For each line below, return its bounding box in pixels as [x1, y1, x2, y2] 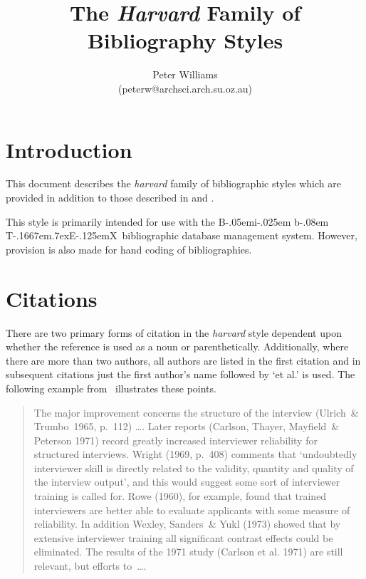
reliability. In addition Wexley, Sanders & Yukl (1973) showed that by [33, 516, 341, 531]
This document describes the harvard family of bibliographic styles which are [6, 176, 341, 191]
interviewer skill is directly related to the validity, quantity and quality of [33, 460, 354, 475]
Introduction [6, 135, 132, 164]
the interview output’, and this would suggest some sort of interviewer [33, 474, 340, 489]
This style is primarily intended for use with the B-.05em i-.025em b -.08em [6, 214, 329, 229]
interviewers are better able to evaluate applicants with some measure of [33, 502, 350, 517]
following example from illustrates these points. [6, 380, 216, 395]
